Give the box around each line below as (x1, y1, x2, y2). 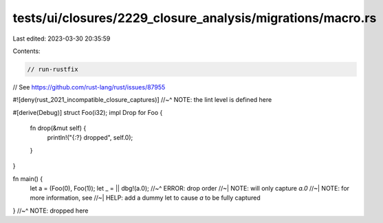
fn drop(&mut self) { (30, 124, 87, 132)
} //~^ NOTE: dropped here (12, 206, 89, 215)
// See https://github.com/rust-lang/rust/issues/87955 (12, 83, 166, 91)
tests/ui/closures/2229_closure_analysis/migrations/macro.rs (12, 10, 377, 25)
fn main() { (12, 174, 43, 182)
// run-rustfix (27, 65, 78, 73)
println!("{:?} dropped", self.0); (47, 134, 133, 142)
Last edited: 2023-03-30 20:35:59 (12, 34, 111, 43)
